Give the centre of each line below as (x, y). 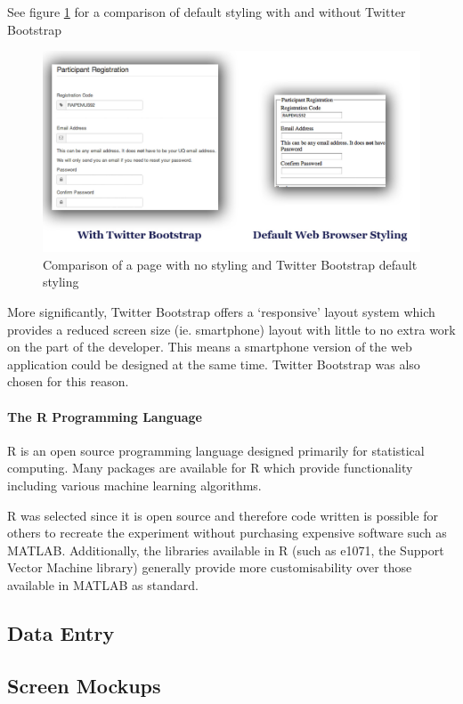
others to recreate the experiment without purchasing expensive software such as (227, 533)
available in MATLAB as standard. (103, 584)
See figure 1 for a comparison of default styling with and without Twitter (207, 12)
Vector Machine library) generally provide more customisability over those (210, 567)
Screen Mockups (84, 685)
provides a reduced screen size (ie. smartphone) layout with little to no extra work (231, 329)
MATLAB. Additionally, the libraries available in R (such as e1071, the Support (226, 550)
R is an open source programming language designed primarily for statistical (216, 450)
